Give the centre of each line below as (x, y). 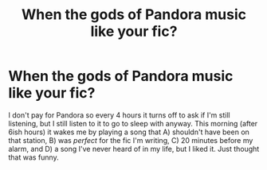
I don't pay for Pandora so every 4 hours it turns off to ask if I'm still (119, 115)
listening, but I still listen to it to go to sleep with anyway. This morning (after (133, 123)
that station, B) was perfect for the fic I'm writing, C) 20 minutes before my (131, 140)
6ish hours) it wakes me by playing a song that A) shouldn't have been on (129, 132)
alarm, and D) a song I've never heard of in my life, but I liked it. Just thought (134, 149)
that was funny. (33, 157)
